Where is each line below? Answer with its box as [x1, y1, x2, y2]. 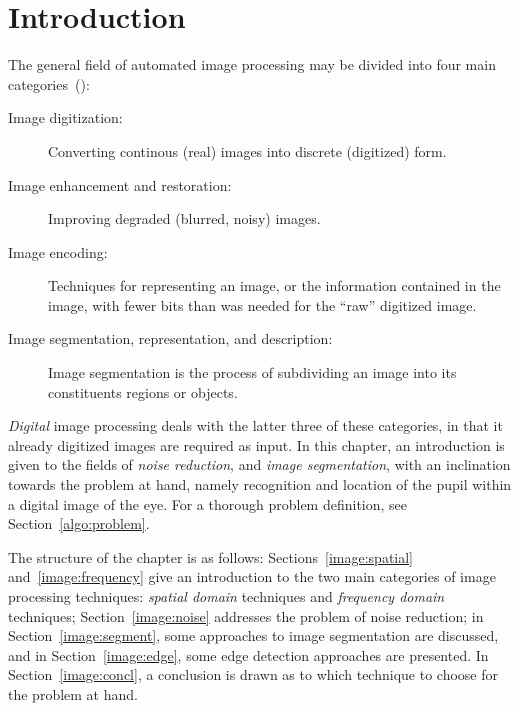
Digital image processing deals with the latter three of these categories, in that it [8, 415, 503, 436]
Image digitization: [8, 107, 123, 128]
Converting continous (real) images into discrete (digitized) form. [48, 140, 447, 161]
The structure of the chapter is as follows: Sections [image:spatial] [8, 546, 414, 567]
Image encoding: [8, 241, 108, 262]
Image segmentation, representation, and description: [8, 328, 333, 349]
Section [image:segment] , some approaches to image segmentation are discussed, [8, 625, 499, 646]
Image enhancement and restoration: [8, 174, 232, 195]
